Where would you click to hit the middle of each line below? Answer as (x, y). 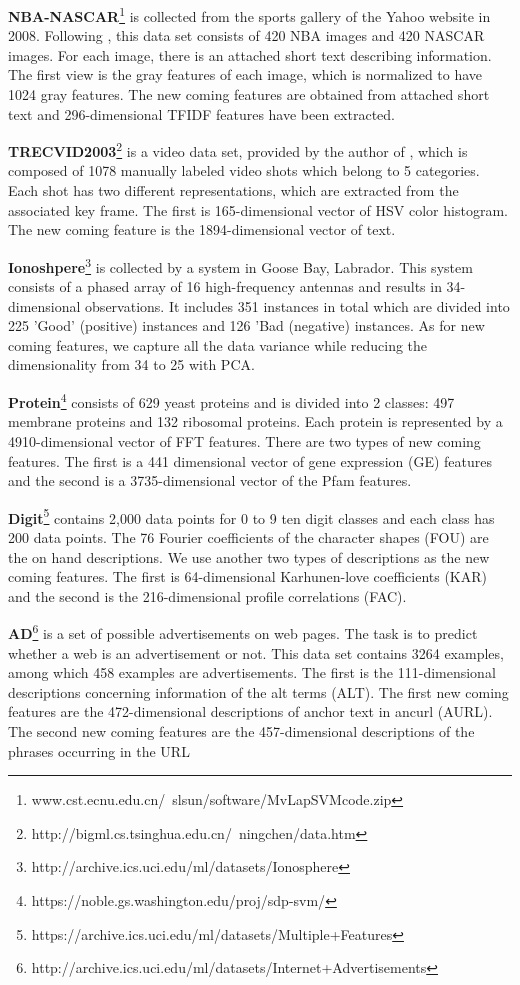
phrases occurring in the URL (99, 750)
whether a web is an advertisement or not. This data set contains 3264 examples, (256, 652)
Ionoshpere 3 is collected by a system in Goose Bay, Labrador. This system (240, 265)
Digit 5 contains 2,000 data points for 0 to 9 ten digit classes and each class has (251, 516)
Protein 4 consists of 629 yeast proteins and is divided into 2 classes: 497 (231, 400)
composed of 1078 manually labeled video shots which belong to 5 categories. (244, 170)
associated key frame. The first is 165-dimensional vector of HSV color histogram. (258, 209)
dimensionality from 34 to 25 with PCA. (131, 364)
